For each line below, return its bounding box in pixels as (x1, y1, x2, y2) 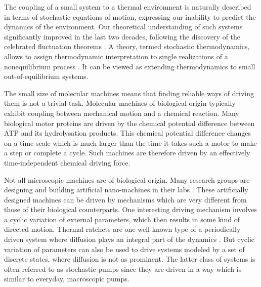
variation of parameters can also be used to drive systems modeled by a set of (4, 243, 245, 254)
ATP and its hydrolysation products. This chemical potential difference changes (4, 128, 251, 138)
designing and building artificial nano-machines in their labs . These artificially (4, 184, 248, 195)
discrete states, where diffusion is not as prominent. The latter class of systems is (4, 254, 255, 264)
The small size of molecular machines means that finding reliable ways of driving (4, 88, 254, 98)
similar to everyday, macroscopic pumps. (4, 273, 129, 284)
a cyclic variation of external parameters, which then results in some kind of (4, 214, 240, 224)
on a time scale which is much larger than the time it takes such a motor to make (4, 137, 257, 148)
